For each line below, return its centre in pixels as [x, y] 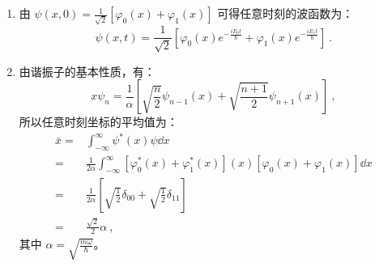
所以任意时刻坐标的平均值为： [98, 122]
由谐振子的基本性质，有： [87, 71]
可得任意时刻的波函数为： [285, 13]
